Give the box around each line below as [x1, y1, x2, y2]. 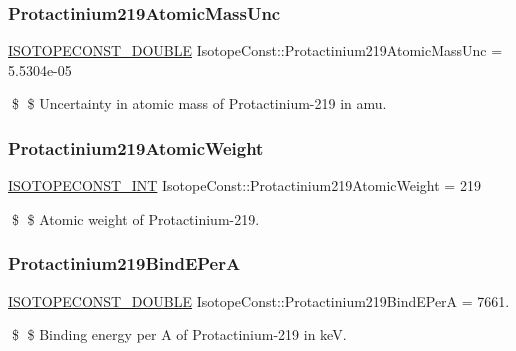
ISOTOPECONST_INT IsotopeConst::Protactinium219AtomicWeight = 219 [8, 175, 481, 196]
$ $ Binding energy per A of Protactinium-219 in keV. [11, 324, 347, 345]
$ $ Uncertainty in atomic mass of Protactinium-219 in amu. [11, 93, 387, 114]
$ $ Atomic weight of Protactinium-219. [11, 208, 260, 229]
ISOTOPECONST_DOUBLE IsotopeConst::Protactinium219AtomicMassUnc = [8, 40, 503, 61]
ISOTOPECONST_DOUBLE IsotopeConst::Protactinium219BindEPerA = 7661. [8, 290, 510, 311]
